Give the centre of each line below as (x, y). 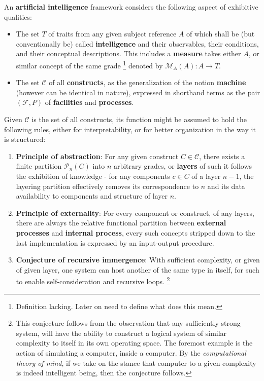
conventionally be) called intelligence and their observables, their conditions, (137, 43)
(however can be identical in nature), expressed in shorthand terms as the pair (138, 92)
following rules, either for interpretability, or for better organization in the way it (130, 129)
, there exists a (222, 156)
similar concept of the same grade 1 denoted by (89, 64)
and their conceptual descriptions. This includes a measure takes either (128, 53)
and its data (226, 186)
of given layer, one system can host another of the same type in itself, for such (138, 269)
